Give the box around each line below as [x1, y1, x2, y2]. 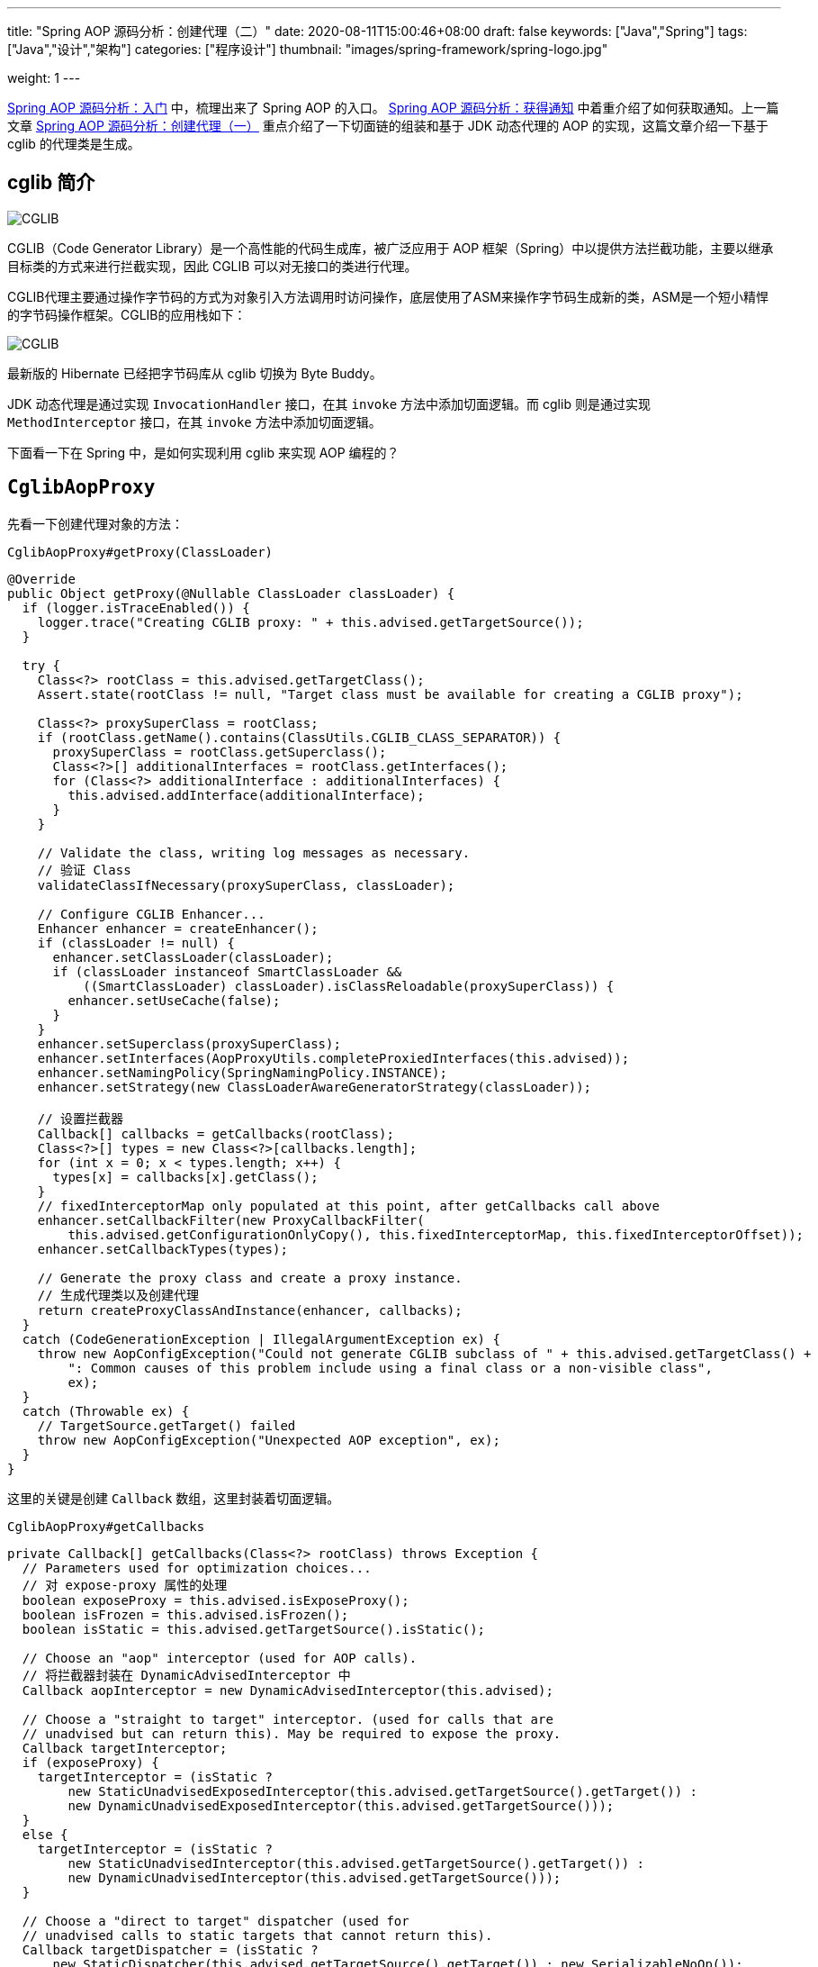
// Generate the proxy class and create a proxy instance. [37, 1270, 463, 1285]
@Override [7, 571, 76, 586]
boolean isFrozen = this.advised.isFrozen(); [22, 1607, 349, 1622]
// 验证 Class [37, 862, 131, 877]
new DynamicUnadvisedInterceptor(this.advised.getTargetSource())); [67, 1870, 562, 1885]
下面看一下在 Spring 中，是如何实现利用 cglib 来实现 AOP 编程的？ [7, 444, 400, 460]
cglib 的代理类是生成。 [7, 136, 140, 151]
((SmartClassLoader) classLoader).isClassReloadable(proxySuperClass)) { [83, 978, 615, 993]
